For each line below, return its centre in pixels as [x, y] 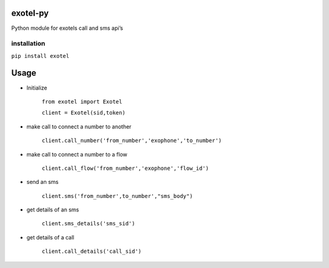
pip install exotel [40, 56]
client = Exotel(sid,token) [84, 113]
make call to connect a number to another [79, 126]
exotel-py [30, 13]
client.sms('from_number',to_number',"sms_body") [117, 196]
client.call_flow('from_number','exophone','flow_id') [126, 168]
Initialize [37, 88]
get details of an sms [53, 210]
